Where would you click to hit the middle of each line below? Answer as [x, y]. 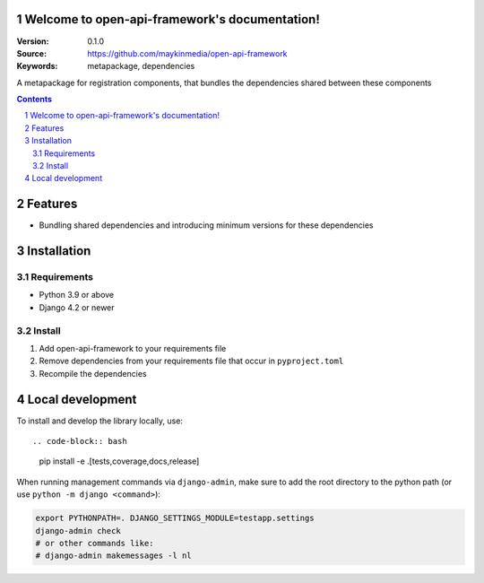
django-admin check [78, 531]
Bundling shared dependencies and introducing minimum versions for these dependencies [206, 225]
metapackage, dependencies [141, 66]
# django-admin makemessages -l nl [113, 556]
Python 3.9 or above [77, 295]
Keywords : [37, 66]
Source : [32, 53]
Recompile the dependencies [93, 373]
